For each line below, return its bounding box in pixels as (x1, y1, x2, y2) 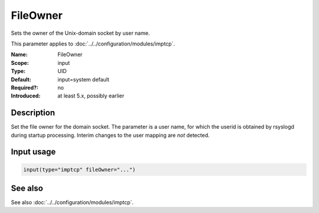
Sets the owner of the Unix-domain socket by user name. (11, 30, 150, 37)
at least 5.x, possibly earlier (57, 92, 125, 100)
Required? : (11, 84, 38, 91)
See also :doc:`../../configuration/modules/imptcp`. (11, 199, 134, 206)
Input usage (11, 147, 56, 157)
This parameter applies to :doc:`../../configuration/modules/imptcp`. (11, 40, 175, 47)
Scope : (11, 59, 29, 66)
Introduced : (11, 92, 41, 100)
